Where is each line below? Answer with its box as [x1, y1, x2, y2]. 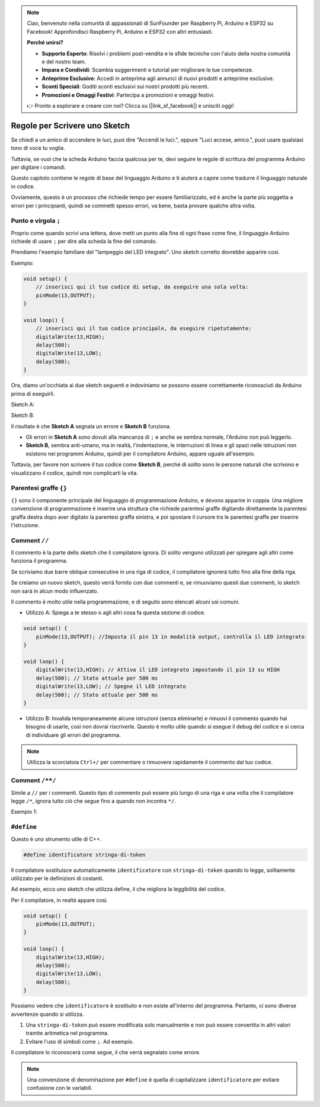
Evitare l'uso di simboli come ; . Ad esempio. [25, 1038, 135, 1045]
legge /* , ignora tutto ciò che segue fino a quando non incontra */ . [11, 797, 176, 805]
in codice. [11, 182, 36, 190]
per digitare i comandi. [11, 163, 66, 171]
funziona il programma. [11, 557, 68, 564]
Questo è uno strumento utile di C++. [11, 835, 102, 842]
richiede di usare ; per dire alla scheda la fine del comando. [11, 238, 157, 245]
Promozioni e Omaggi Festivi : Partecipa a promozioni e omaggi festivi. [41, 91, 215, 98]
